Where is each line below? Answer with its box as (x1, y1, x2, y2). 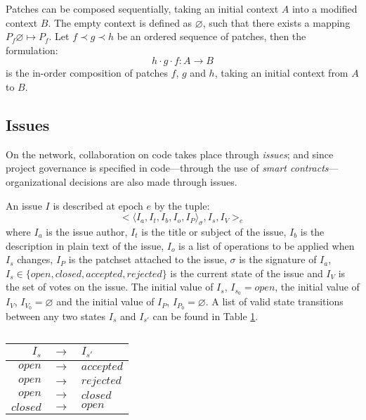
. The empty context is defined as (48, 15, 192, 30)
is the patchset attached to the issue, (68, 252, 227, 267)
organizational (6, 174, 67, 189)
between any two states (6, 309, 106, 324)
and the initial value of (56, 294, 155, 309)
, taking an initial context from (214, 65, 348, 80)
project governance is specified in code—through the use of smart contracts (6, 160, 329, 175)
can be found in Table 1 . (152, 309, 259, 324)
